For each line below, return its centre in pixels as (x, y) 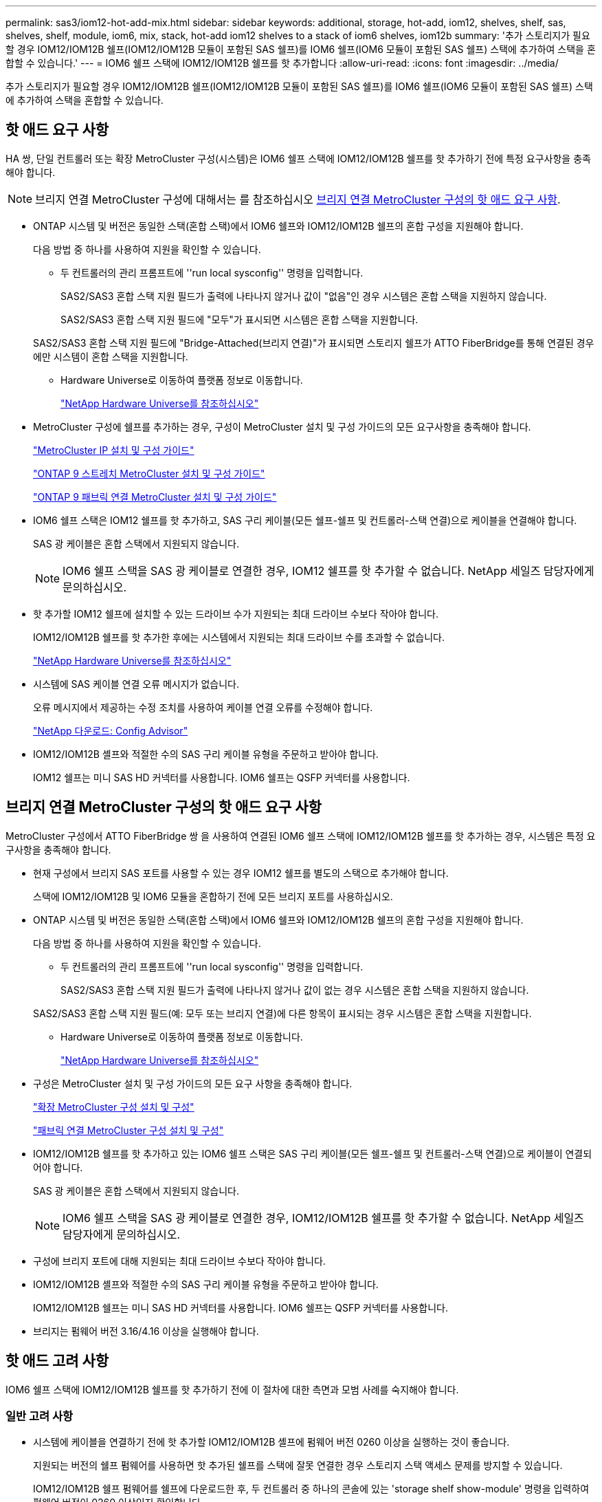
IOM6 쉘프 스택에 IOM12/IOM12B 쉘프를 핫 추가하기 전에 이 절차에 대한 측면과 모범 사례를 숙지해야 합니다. (232, 1389)
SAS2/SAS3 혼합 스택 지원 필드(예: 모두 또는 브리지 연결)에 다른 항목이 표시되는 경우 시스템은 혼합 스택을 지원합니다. (282, 1013)
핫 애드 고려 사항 (57, 1361)
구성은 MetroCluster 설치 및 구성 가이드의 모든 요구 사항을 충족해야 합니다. (193, 1083)
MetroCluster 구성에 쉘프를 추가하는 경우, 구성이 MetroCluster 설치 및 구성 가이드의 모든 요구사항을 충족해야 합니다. (282, 426)
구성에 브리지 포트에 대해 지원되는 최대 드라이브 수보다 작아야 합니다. (179, 1261)
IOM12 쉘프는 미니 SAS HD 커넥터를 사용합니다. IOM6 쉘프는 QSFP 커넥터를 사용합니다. (222, 777)
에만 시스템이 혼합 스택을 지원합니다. (111, 356)
